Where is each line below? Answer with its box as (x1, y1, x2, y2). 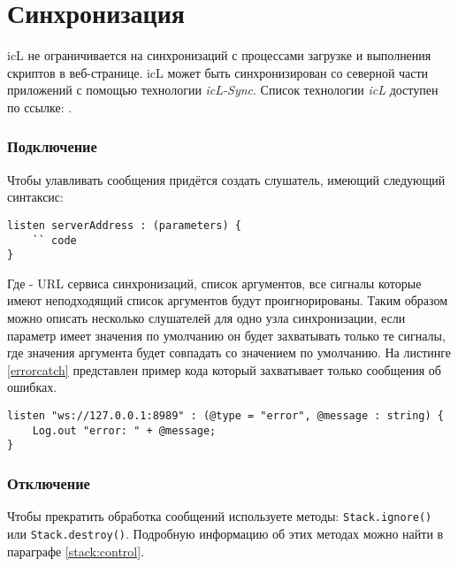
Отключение (7, 471, 90, 494)
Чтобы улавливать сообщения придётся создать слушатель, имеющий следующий (7, 170, 446, 188)
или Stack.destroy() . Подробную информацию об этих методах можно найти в (7, 524, 444, 542)
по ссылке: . (7, 97, 73, 116)
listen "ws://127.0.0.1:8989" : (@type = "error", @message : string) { (7, 410, 444, 423)
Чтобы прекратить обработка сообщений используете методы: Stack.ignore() (7, 507, 432, 525)
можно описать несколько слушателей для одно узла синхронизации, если (7, 309, 406, 327)
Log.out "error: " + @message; (32, 424, 217, 437)
